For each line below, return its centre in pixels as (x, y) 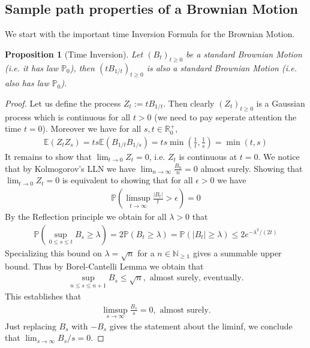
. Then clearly (189, 103)
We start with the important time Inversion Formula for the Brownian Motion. (150, 34)
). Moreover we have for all (92, 128)
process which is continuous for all (68, 116)
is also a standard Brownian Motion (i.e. (222, 67)
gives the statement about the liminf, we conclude (201, 326)
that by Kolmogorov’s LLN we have (70, 168)
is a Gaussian (281, 103)
